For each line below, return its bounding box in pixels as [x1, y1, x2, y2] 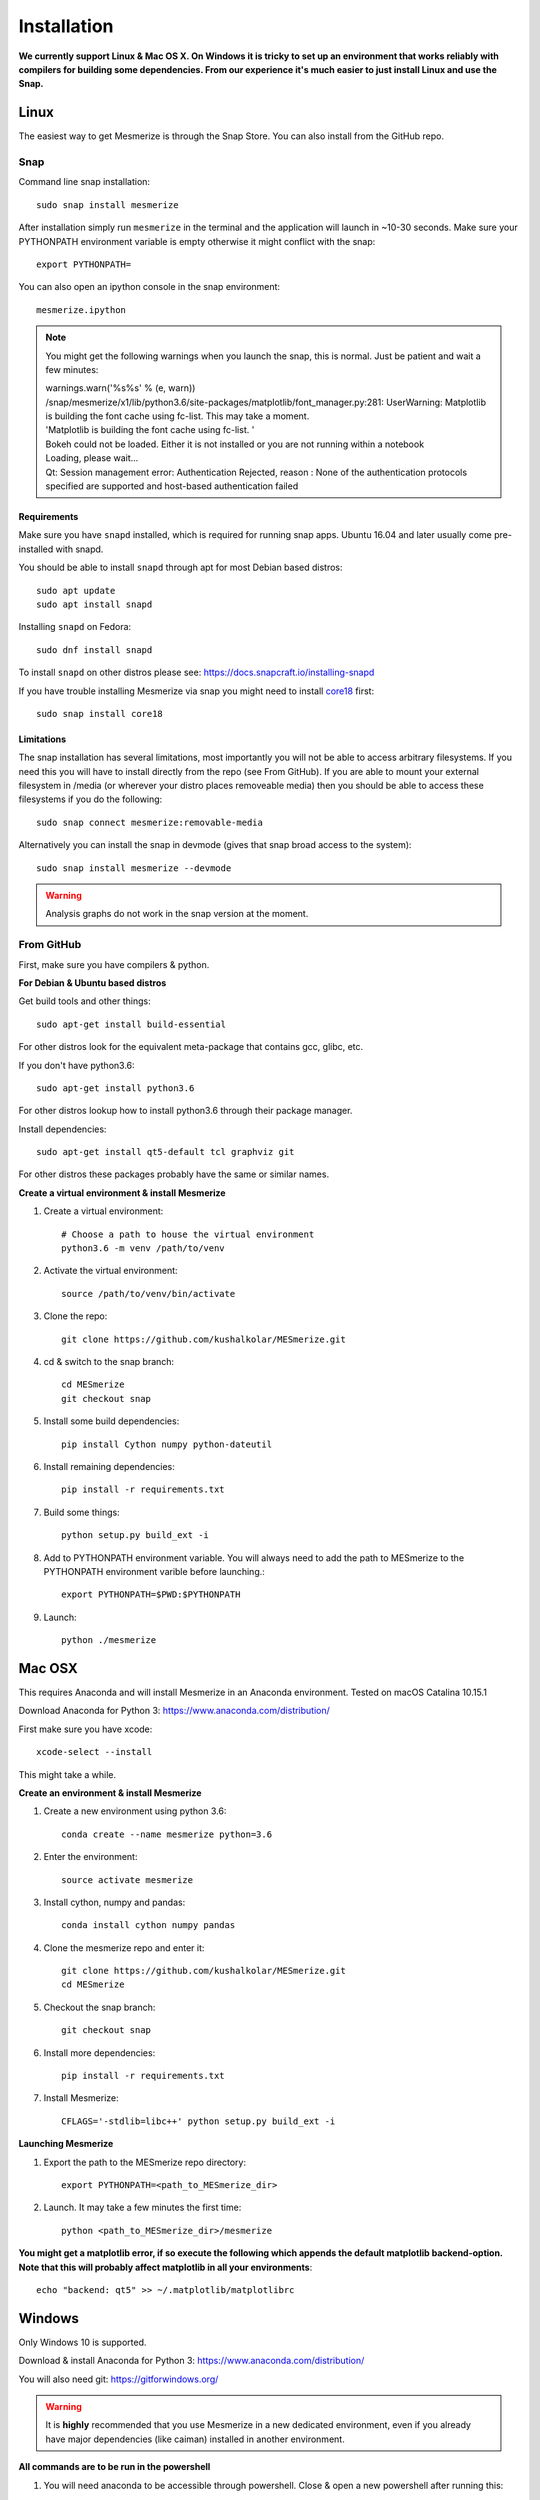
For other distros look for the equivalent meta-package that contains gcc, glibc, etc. [18, 1041, 364, 1053]
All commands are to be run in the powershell [18, 2461, 211, 2473]
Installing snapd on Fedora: [18, 621, 132, 633]
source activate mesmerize [61, 1874, 194, 1885]
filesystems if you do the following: [18, 793, 163, 805]
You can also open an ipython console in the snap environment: [18, 281, 280, 293]
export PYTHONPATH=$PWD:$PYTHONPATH [61, 1589, 241, 1600]
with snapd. [55, 543, 104, 555]
